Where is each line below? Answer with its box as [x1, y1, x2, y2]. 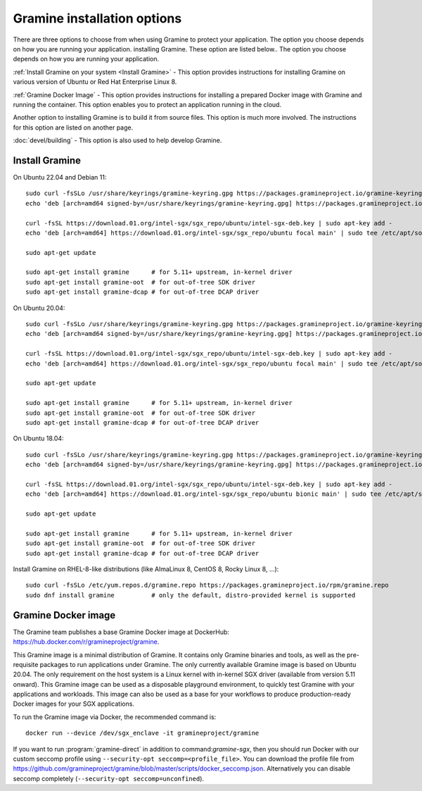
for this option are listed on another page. [13, 123, 134, 132]
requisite [13, 660, 39, 668]
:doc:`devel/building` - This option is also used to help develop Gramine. [13, 136, 222, 144]
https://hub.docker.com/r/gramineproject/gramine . [13, 637, 160, 646]
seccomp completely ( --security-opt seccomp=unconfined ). [13, 774, 204, 783]
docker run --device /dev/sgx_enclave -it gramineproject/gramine [25, 729, 260, 737]
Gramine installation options [13, 11, 182, 26]
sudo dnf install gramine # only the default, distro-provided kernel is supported [25, 591, 356, 599]
